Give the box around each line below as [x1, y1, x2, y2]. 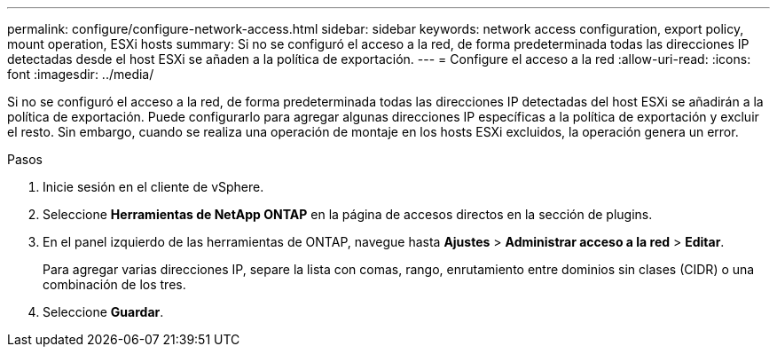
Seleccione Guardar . [43, 304, 164, 319]
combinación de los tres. [43, 277, 186, 292]
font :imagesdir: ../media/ [7, 67, 154, 82]
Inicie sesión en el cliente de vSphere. [43, 179, 264, 194]
